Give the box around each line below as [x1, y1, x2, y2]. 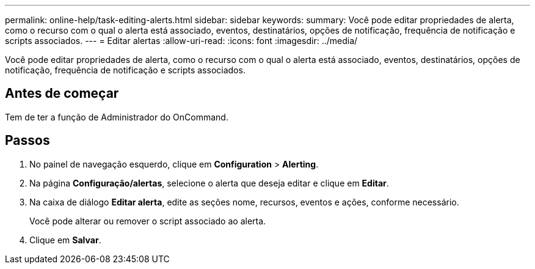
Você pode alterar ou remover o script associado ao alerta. [29, 215, 266, 226]
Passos [5, 133, 50, 149]
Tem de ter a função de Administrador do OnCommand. [5, 111, 228, 122]
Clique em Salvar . [29, 234, 101, 245]
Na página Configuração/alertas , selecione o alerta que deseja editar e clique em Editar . [29, 177, 389, 188]
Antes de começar [5, 86, 119, 101]
